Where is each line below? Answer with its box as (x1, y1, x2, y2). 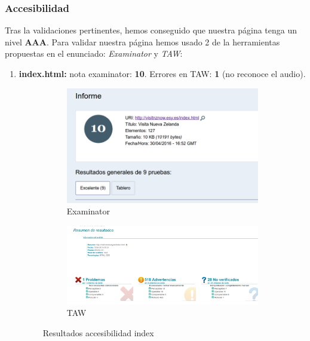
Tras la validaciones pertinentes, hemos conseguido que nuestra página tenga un (5, 24, 297, 36)
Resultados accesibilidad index (42, 326, 154, 339)
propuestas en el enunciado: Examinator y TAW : (5, 47, 183, 60)
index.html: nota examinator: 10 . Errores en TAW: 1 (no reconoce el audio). (19, 67, 306, 79)
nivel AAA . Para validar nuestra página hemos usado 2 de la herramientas (5, 35, 280, 48)
